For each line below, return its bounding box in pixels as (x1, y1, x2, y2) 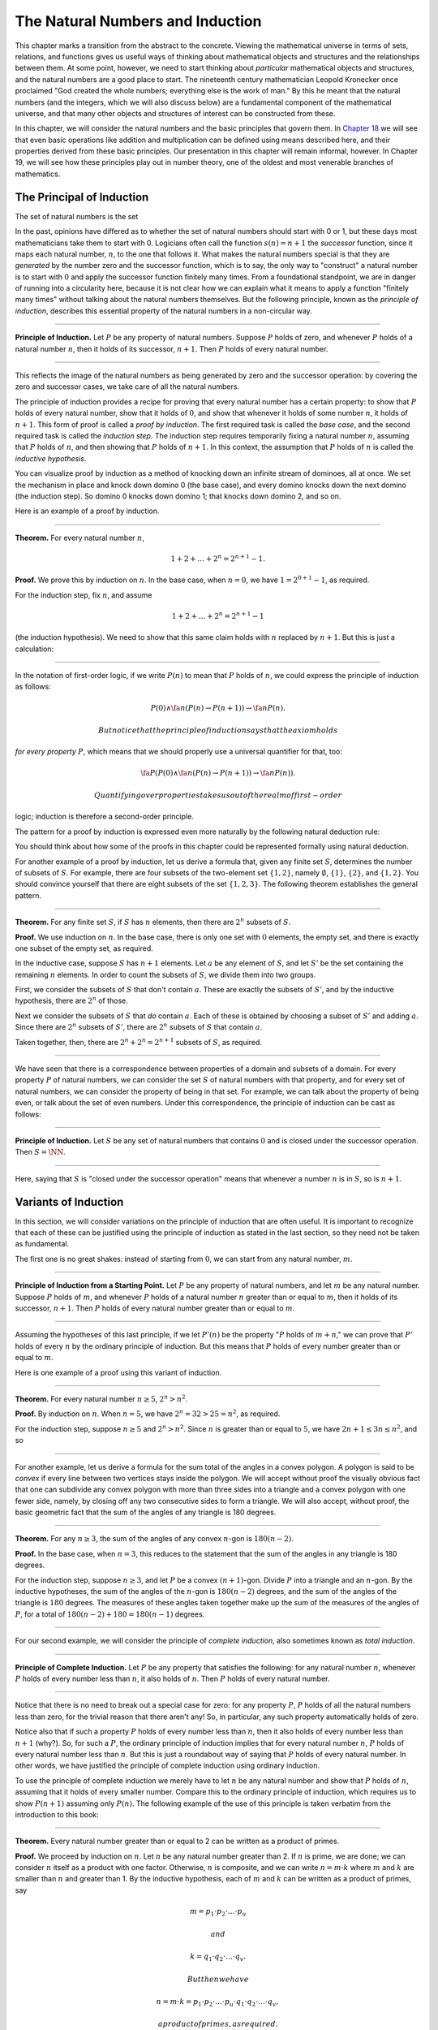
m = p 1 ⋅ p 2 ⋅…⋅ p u (189, 1907, 247, 1918)
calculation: (15, 644, 54, 654)
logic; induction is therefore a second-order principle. (15, 812, 194, 822)
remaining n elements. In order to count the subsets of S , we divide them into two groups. (15, 970, 316, 979)
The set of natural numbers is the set (15, 211, 139, 221)
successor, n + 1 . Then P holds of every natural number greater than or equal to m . (15, 1303, 295, 1313)
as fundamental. (15, 1239, 69, 1249)
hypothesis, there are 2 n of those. (15, 995, 129, 1006)
